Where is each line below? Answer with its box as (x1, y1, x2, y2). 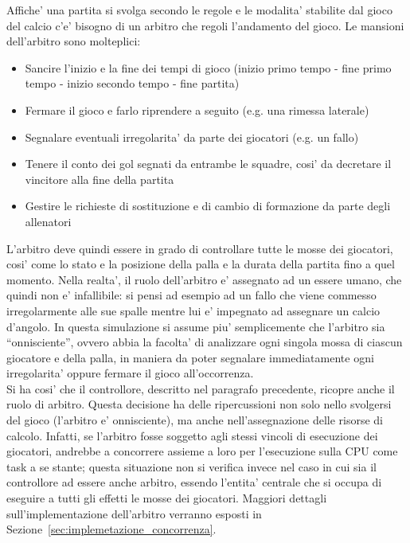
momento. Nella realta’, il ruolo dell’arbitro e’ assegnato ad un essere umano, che (6, 271, 402, 287)
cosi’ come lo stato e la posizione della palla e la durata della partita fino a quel (6, 256, 395, 272)
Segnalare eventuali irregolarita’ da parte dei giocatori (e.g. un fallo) (25, 128, 359, 145)
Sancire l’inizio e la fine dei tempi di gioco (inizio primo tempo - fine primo (25, 59, 392, 76)
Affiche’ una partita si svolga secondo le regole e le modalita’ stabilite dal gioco (6, 2, 392, 18)
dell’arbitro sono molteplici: (6, 33, 141, 49)
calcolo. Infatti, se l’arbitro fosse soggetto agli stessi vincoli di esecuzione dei (6, 427, 378, 443)
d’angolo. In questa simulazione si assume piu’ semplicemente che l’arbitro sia (6, 318, 385, 334)
